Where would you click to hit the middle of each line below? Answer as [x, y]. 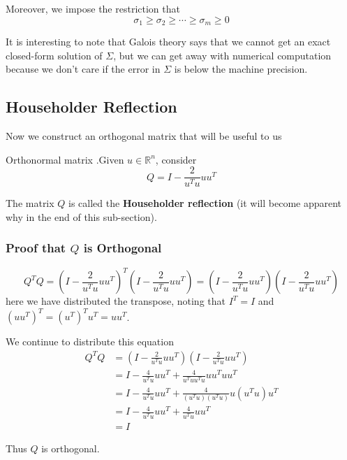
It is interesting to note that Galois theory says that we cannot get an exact [168, 42]
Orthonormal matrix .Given [65, 159]
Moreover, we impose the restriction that [93, 8]
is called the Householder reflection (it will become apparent [205, 203]
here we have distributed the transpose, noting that [116, 301]
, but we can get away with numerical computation [222, 55]
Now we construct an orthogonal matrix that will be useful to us [144, 136]
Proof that [36, 248]
